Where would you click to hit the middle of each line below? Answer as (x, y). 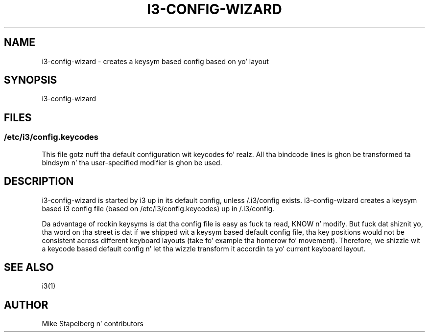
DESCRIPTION (39, 181)
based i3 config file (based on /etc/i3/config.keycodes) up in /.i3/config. (158, 208)
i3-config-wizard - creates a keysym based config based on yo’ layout (155, 61)
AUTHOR (26, 305)
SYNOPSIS (31, 80)
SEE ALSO (29, 267)
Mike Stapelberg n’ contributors (93, 324)
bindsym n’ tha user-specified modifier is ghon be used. (132, 162)
